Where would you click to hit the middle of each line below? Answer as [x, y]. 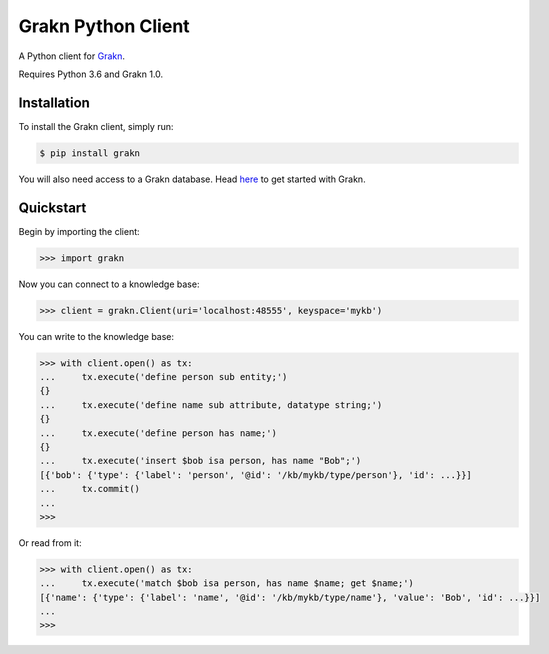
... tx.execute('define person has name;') [158, 433]
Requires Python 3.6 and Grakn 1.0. [91, 74]
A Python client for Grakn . [71, 56]
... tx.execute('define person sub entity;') [163, 377]
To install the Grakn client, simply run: [96, 126]
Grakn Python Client [104, 26]
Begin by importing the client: [79, 231]
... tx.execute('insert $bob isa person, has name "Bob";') [200, 461]
